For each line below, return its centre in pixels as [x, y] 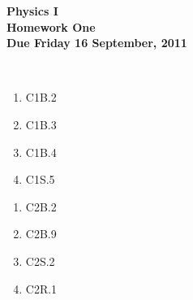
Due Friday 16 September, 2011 [97, 43]
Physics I [32, 11]
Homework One [51, 26]
